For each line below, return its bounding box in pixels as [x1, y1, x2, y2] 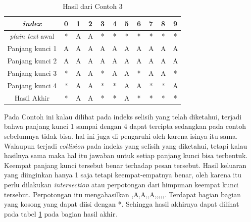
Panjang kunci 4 [7, 80, 57, 90]
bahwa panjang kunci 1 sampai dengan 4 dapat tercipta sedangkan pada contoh [4, 121, 246, 131]
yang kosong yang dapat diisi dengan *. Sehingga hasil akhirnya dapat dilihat [4, 199, 239, 209]
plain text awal [10, 31, 54, 41]
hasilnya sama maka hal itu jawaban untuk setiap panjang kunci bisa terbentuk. [4, 150, 248, 161]
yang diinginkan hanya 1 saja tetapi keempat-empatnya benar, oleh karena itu [4, 169, 242, 180]
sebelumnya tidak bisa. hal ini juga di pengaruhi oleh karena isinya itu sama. [4, 130, 238, 141]
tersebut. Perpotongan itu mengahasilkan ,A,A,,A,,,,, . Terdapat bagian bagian [4, 189, 241, 199]
